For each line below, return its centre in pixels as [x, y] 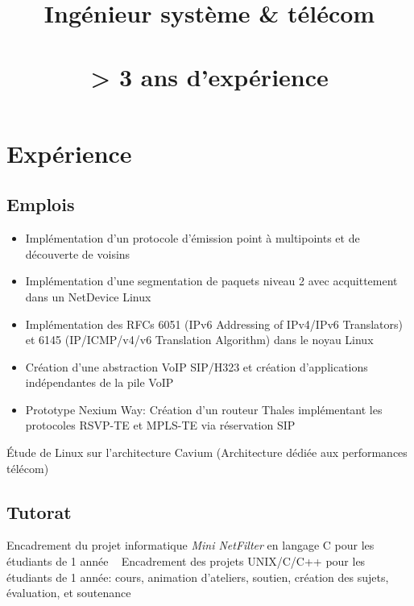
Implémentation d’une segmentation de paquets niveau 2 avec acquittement [211, 281]
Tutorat [39, 511]
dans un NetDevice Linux [88, 296]
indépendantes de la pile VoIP [99, 382]
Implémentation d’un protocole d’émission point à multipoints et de [193, 238]
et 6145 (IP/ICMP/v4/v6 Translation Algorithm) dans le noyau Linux [199, 340]
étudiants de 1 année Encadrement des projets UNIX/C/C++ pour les [186, 561]
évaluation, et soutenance [69, 593]
